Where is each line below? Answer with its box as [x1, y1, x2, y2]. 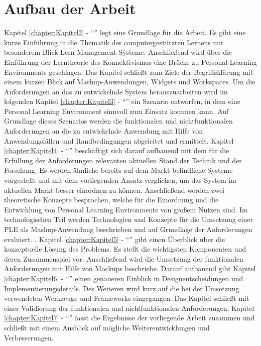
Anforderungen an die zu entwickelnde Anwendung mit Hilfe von [4, 126, 203, 136]
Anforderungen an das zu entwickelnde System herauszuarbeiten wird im [4, 86, 228, 96]
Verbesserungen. [4, 332, 54, 342]
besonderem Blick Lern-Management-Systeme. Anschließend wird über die [4, 47, 232, 57]
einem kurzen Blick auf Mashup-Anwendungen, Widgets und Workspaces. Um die [4, 76, 255, 87]
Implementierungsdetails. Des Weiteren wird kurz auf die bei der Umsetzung [4, 283, 239, 293]
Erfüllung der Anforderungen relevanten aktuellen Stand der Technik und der [4, 155, 242, 165]
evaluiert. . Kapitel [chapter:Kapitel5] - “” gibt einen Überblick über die [4, 234, 225, 244]
